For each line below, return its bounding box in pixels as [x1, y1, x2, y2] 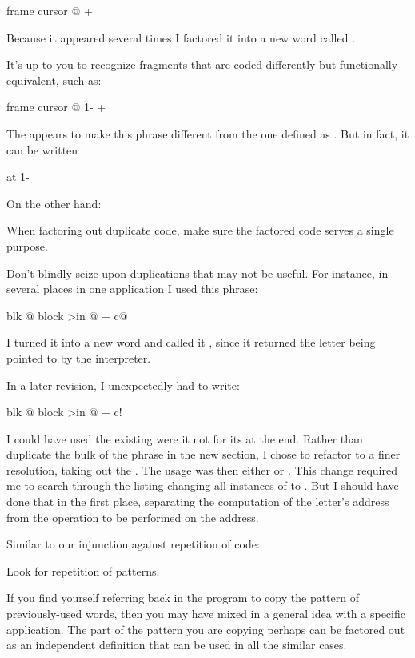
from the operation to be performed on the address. [6, 508, 259, 525]
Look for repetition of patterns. [6, 562, 160, 579]
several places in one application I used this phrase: [6, 280, 258, 297]
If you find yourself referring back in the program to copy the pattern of [6, 589, 359, 606]
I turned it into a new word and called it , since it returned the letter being [6, 334, 376, 351]
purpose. [6, 237, 48, 254]
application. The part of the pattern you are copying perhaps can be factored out [6, 620, 405, 637]
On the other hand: [6, 195, 102, 211]
